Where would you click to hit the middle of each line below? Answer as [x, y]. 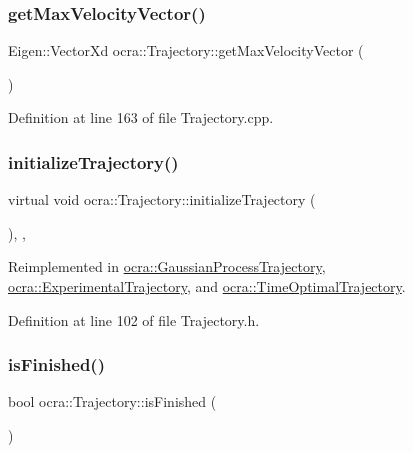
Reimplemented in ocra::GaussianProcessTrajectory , [167, 266]
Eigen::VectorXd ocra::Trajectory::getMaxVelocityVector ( [186, 50]
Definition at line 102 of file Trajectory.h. [134, 319]
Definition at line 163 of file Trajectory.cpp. [141, 117]
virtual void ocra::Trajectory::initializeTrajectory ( [162, 199]
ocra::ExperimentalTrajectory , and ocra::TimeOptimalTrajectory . [207, 286]
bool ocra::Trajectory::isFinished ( [112, 401]
